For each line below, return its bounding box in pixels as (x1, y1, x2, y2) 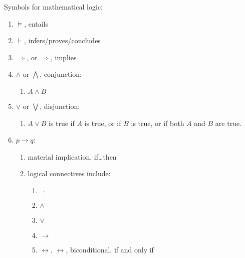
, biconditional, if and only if (66, 244, 154, 254)
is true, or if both (131, 117, 184, 128)
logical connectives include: (28, 168, 111, 179)
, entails (24, 18, 49, 29)
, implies (50, 52, 77, 62)
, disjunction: (40, 100, 80, 111)
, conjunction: (40, 69, 82, 79)
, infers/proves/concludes (24, 35, 101, 46)
